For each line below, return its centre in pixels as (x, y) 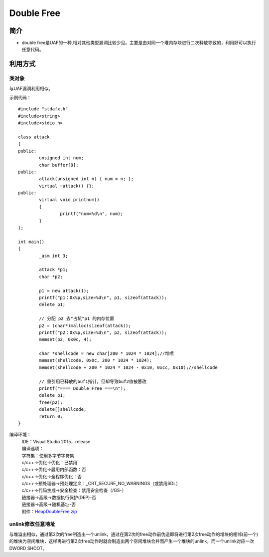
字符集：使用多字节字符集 (48, 455)
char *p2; (51, 277)
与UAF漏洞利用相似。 (31, 88)
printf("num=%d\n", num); (92, 214)
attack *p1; (54, 270)
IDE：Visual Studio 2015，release (56, 441)
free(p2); (51, 402)
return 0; (51, 416)
